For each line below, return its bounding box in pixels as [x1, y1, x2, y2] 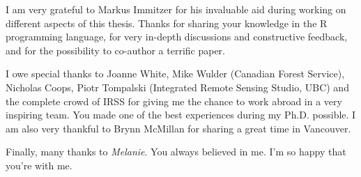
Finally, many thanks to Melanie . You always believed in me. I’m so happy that [6, 144, 346, 159]
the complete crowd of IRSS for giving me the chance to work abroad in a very [6, 93, 342, 108]
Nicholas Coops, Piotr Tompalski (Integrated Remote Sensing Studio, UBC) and [6, 79, 349, 94]
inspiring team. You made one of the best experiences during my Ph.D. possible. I [6, 107, 356, 122]
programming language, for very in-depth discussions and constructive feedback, [6, 29, 348, 44]
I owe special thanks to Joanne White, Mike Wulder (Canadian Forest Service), [6, 66, 345, 81]
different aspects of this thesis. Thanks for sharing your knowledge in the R [6, 15, 328, 30]
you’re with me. [6, 157, 72, 172]
